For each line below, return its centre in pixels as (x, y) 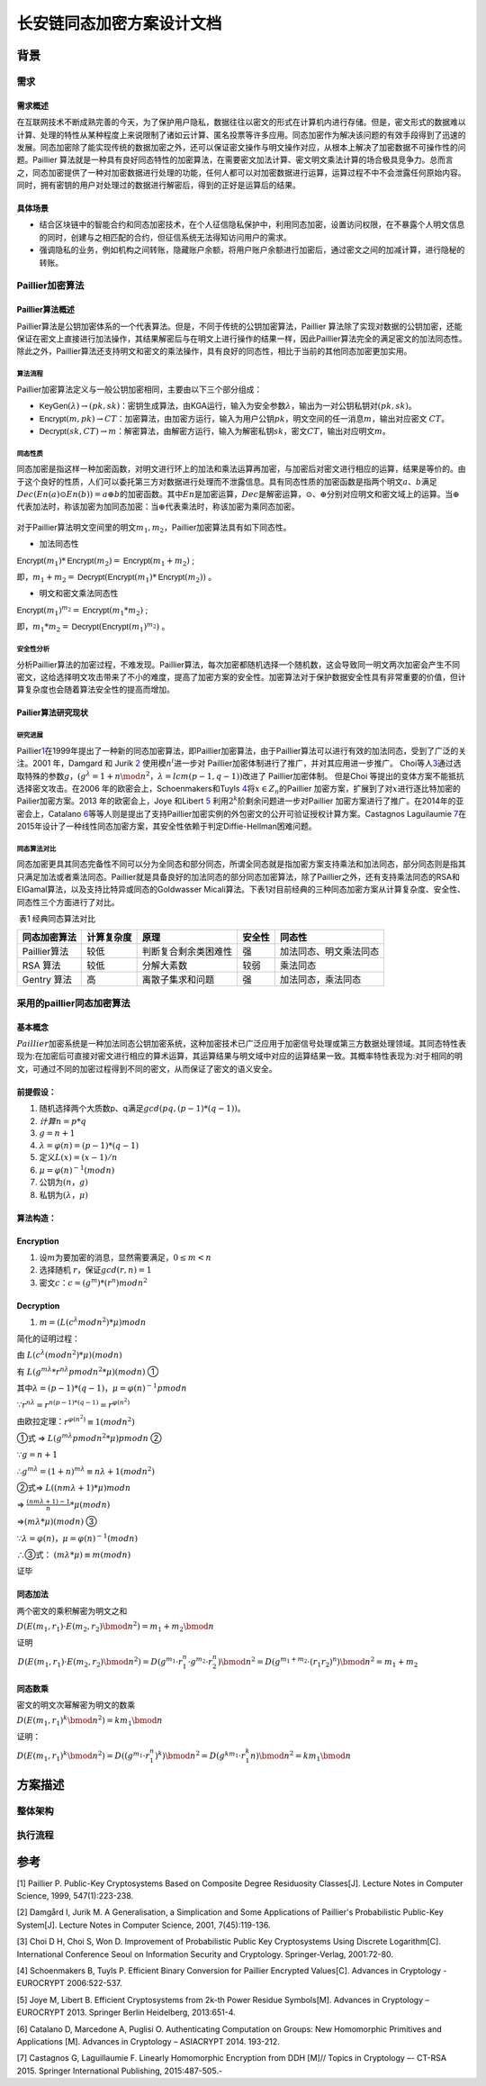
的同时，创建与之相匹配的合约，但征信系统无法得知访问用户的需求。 (165, 237)
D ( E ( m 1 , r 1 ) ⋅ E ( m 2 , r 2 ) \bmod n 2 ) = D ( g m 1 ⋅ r (100, 1662)
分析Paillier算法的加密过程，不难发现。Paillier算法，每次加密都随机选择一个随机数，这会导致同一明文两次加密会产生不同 (238, 664)
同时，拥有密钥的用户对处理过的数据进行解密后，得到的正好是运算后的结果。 (158, 186)
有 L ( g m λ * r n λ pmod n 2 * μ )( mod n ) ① (88, 1371)
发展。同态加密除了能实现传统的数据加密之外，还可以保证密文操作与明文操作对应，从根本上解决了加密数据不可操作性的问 (241, 147)
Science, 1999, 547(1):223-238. (75, 1896)
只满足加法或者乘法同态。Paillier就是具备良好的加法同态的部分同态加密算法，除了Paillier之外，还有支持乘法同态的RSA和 (238, 876)
